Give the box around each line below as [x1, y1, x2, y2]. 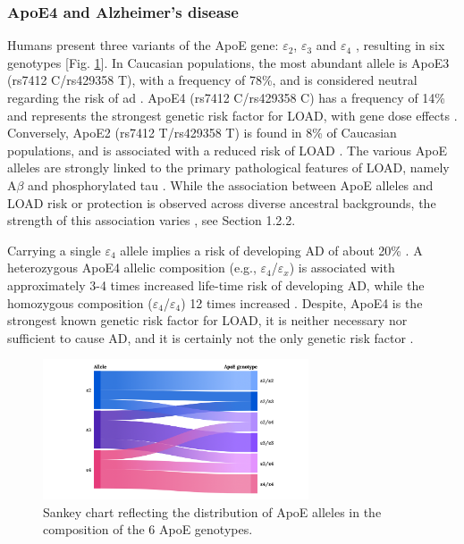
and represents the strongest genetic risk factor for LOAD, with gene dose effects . [7, 105, 458, 124]
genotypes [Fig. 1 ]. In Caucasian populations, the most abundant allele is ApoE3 [7, 53, 450, 71]
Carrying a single [7, 240, 101, 259]
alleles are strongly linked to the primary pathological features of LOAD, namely [7, 158, 450, 177]
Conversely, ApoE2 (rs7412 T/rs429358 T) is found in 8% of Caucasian [7, 123, 397, 142]
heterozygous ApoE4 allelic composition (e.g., [7, 258, 257, 277]
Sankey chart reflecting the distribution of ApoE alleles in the [43, 502, 382, 521]
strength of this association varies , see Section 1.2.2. [7, 211, 296, 230]
